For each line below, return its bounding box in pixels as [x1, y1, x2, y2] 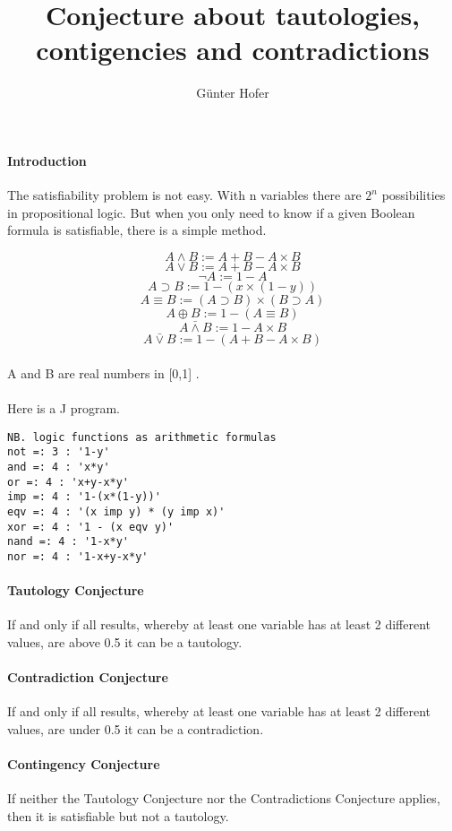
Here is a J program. [7, 399, 120, 418]
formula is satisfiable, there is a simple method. [7, 221, 267, 239]
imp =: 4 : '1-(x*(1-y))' [7, 490, 161, 504]
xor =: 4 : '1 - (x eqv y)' [7, 520, 175, 533]
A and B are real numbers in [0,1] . [7, 363, 200, 382]
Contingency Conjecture [7, 755, 160, 774]
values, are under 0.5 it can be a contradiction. [7, 719, 264, 738]
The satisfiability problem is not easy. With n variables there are [7, 186, 362, 204]
